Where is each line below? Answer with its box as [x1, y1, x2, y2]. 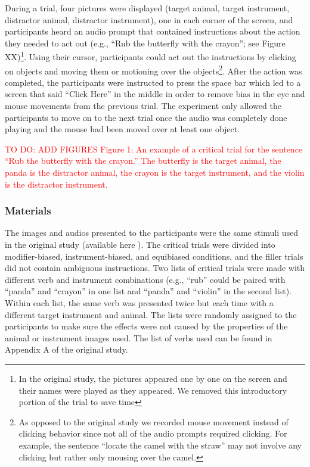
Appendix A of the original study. [5, 343, 128, 356]
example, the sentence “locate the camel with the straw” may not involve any [18, 438, 302, 451]
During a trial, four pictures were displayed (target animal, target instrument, [5, 2, 290, 14]
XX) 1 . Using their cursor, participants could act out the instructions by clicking [5, 49, 296, 63]
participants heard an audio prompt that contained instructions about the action [5, 25, 300, 38]
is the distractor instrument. [5, 178, 108, 190]
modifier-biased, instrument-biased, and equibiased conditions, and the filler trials [5, 250, 303, 262]
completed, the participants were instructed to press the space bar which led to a [5, 76, 301, 88]
